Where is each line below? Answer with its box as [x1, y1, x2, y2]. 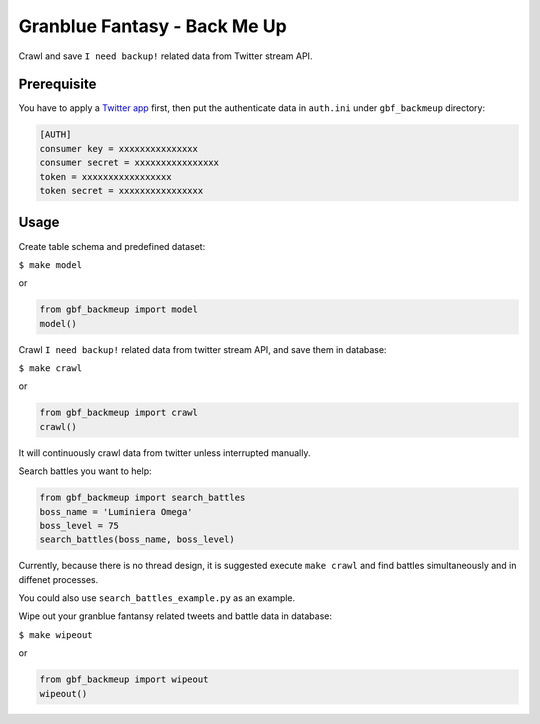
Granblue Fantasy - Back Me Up [18, 15, 287, 37]
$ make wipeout [18, 629, 94, 640]
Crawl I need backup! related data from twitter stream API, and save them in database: [18, 343, 387, 355]
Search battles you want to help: [18, 465, 152, 477]
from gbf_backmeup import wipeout [39, 674, 209, 685]
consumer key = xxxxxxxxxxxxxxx [39, 143, 199, 154]
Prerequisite [18, 76, 97, 93]
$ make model [18, 259, 83, 270]
